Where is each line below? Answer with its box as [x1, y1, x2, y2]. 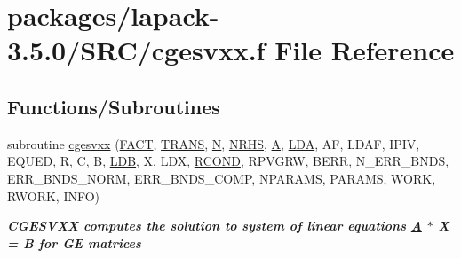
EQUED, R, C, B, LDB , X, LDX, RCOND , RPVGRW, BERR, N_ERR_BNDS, [7, 152, 449, 170]
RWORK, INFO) [7, 186, 100, 205]
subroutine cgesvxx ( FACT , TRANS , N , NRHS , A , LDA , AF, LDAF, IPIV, [7, 134, 420, 152]
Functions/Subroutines [7, 92, 220, 120]
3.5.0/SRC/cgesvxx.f [7, 32, 266, 68]
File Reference [274, 32, 455, 68]
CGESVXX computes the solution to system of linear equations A [7, 216, 422, 235]
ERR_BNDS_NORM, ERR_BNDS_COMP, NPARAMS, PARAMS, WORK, [7, 168, 436, 187]
